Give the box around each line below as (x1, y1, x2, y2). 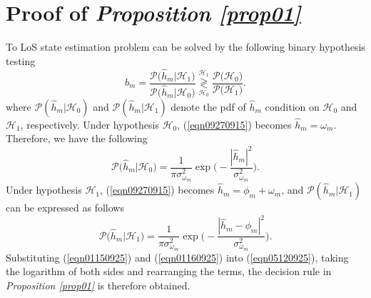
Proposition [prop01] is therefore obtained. (6, 277, 190, 292)
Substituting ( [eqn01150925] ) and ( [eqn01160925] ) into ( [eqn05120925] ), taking (6, 249, 349, 264)
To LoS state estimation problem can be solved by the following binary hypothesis (6, 39, 365, 54)
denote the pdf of (171, 99, 246, 114)
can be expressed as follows (6, 200, 124, 215)
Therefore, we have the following (6, 131, 148, 146)
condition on (265, 99, 320, 114)
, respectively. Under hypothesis (20, 116, 159, 131)
